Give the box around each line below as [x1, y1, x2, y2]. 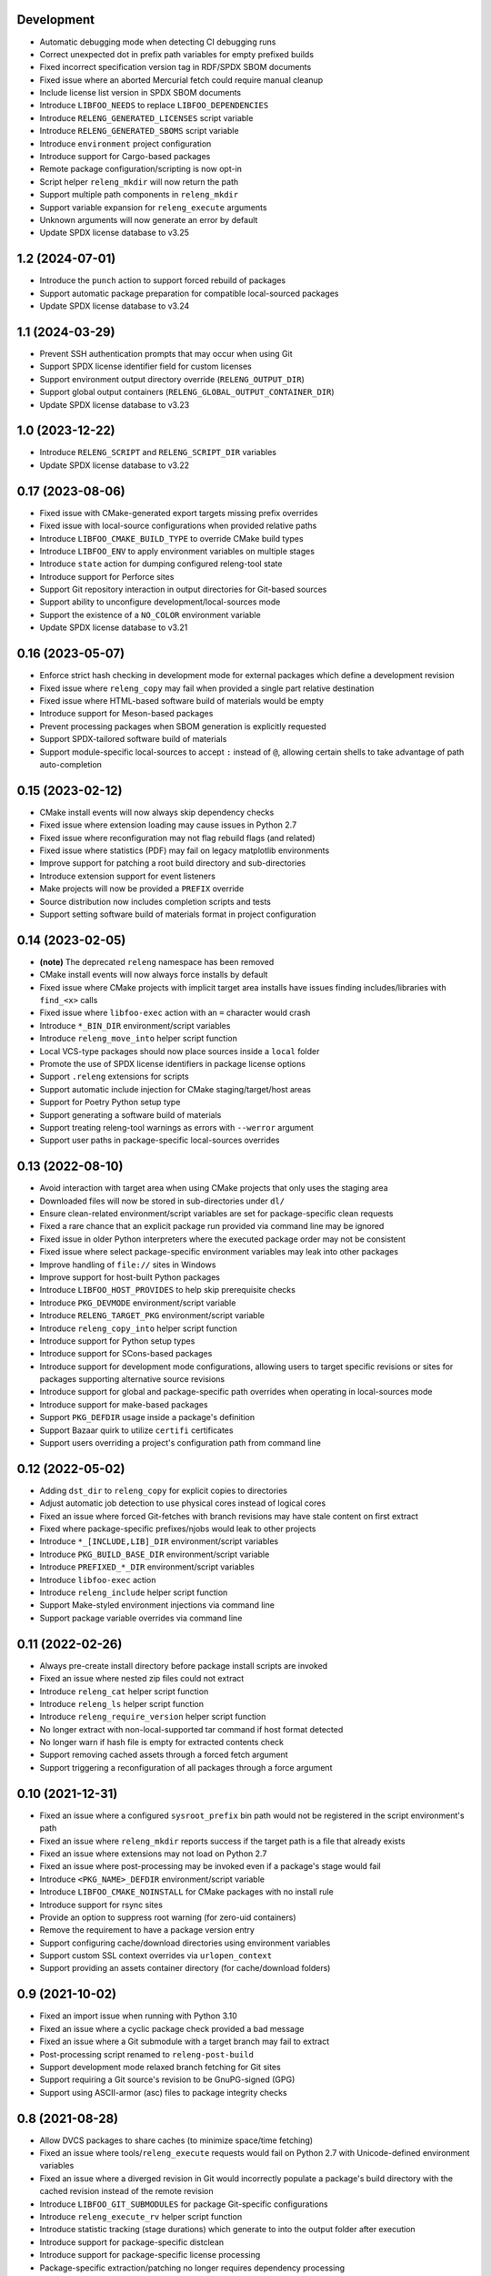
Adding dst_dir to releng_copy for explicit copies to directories [39, 1485, 288, 1496]
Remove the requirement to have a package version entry [39, 1925, 255, 1936]
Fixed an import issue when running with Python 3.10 [39, 2010, 238, 2021]
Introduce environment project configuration [39, 137, 212, 149]
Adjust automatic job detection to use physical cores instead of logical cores [39, 1498, 326, 1509]
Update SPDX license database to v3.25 [39, 228, 190, 239]
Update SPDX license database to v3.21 [39, 622, 188, 633]
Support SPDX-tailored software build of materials [39, 734, 227, 745]
